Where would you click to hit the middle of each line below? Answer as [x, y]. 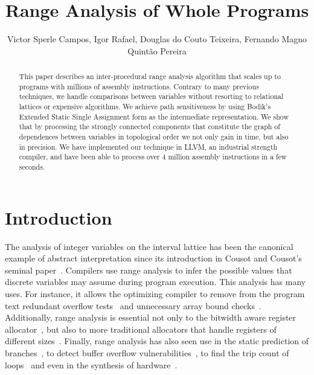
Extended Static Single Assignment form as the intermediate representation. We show [154, 116]
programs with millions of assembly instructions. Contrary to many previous [139, 86]
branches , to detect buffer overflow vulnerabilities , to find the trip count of [147, 352]
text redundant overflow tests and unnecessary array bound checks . [133, 305]
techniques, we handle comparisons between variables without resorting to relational [151, 96]
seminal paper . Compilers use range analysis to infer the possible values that [149, 270]
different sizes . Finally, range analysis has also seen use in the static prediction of [157, 341]
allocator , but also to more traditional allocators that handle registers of [141, 329]
